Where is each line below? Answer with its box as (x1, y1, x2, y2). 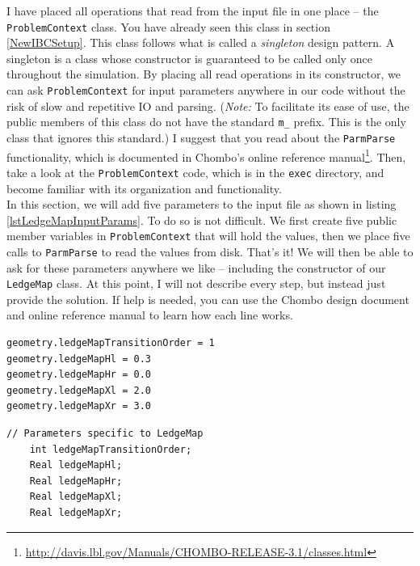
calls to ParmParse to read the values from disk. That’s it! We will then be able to (6, 243, 414, 260)
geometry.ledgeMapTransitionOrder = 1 (6, 337, 215, 349)
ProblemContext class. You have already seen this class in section (6, 18, 330, 35)
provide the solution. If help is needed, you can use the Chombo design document (6, 290, 409, 307)
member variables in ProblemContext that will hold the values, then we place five (6, 227, 410, 244)
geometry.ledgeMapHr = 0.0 (6, 369, 151, 381)
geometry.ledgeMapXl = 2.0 (6, 384, 151, 396)
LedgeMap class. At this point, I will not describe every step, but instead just (6, 275, 386, 292)
